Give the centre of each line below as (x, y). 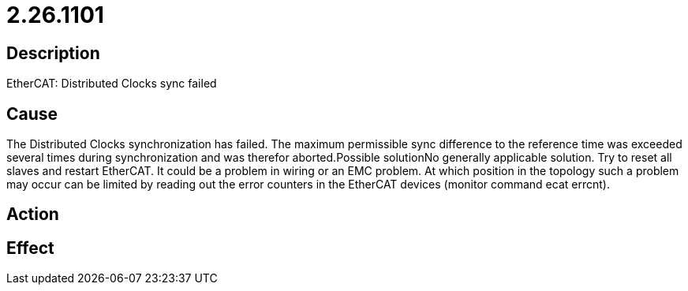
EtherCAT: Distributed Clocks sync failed (112, 84)
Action (33, 215)
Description (53, 53)
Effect (30, 248)
